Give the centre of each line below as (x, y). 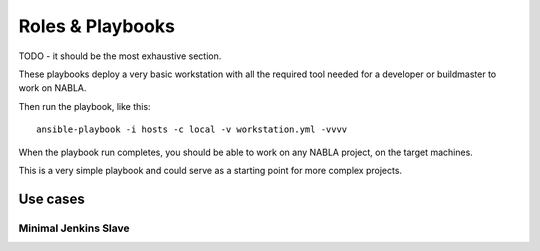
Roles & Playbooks (96, 26)
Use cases (51, 198)
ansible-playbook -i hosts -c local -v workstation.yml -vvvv (192, 129)
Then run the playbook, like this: (84, 106)
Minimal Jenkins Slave (74, 228)
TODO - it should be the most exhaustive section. (120, 56)
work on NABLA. (52, 88)
